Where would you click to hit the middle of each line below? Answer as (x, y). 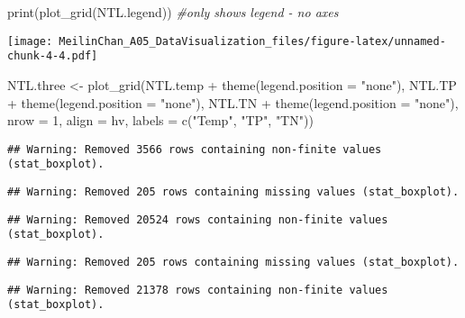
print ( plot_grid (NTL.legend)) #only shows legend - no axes (173, 12)
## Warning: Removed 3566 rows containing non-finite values (195, 149)
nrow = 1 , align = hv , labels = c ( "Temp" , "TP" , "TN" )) (160, 120)
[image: (30, 41)
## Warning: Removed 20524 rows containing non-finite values (198, 219)
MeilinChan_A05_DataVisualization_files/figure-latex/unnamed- (252, 41)
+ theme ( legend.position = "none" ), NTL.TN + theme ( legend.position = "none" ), (233, 102)
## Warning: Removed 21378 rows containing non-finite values (198, 290)
